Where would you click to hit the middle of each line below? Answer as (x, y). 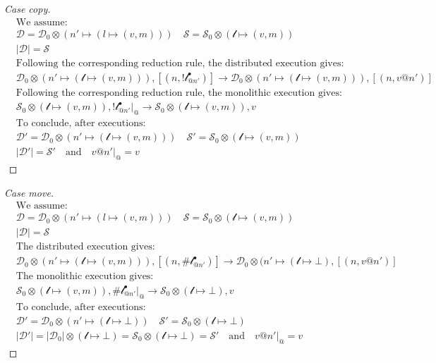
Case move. (29, 192)
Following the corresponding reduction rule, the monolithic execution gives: (179, 93)
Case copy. (28, 8)
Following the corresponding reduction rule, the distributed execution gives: (180, 63)
